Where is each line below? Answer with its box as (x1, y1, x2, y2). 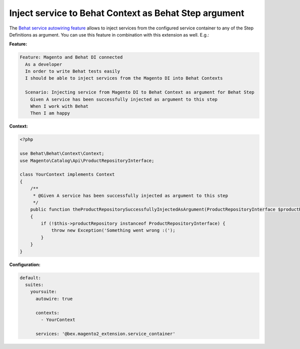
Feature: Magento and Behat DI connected (19, 54, 123, 60)
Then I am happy (30, 110, 70, 116)
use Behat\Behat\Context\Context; (19, 150, 104, 156)
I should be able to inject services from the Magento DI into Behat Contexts (25, 75, 223, 81)
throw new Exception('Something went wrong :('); (51, 227, 175, 233)
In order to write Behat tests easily (25, 68, 120, 74)
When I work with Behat (30, 103, 88, 109)
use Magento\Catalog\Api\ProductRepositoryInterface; (19, 157, 154, 163)
